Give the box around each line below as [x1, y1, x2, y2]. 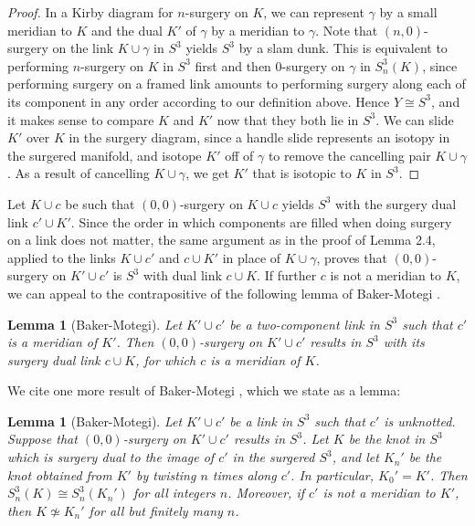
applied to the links [7, 247, 116, 267]
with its [383, 332, 425, 352]
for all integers [132, 483, 216, 502]
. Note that [315, 20, 378, 39]
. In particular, [290, 465, 375, 484]
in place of [222, 247, 281, 267]
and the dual [91, 20, 163, 39]
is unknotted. [384, 411, 456, 430]
